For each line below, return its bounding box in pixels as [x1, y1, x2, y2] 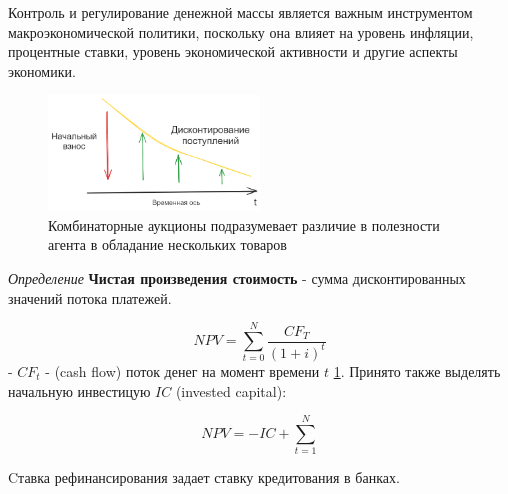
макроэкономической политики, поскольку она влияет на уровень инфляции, [8, 21, 474, 42]
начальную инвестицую [8, 380, 151, 401]
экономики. [8, 60, 76, 81]
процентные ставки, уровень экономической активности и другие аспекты [8, 41, 458, 62]
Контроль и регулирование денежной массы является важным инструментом [8, 2, 473, 22]
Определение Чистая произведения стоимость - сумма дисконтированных [8, 268, 466, 289]
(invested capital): [175, 380, 287, 401]
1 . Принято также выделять [333, 360, 501, 381]
